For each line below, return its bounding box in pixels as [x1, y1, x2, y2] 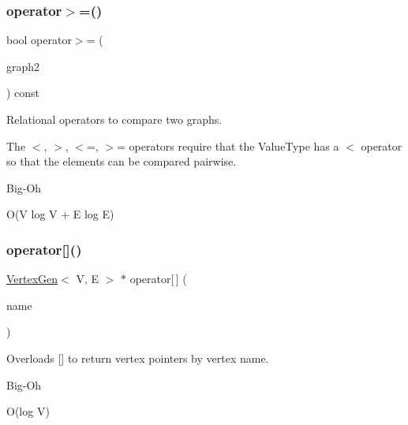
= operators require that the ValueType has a [116, 137, 339, 154]
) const [6, 84, 40, 101]
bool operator [6, 32, 72, 48]
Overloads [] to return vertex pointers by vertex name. [6, 349, 269, 366]
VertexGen [6, 270, 58, 287]
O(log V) [6, 403, 50, 419]
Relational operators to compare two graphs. [6, 111, 223, 127]
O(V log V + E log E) [6, 206, 114, 222]
